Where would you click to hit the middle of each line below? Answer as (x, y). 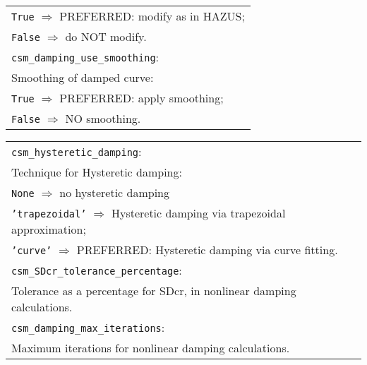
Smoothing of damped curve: (83, 77)
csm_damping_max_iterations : (88, 327)
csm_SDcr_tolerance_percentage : (97, 270)
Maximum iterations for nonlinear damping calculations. (151, 348)
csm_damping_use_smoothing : (85, 57)
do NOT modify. (106, 36)
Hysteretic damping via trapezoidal (198, 213)
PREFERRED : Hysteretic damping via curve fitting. (207, 250)
